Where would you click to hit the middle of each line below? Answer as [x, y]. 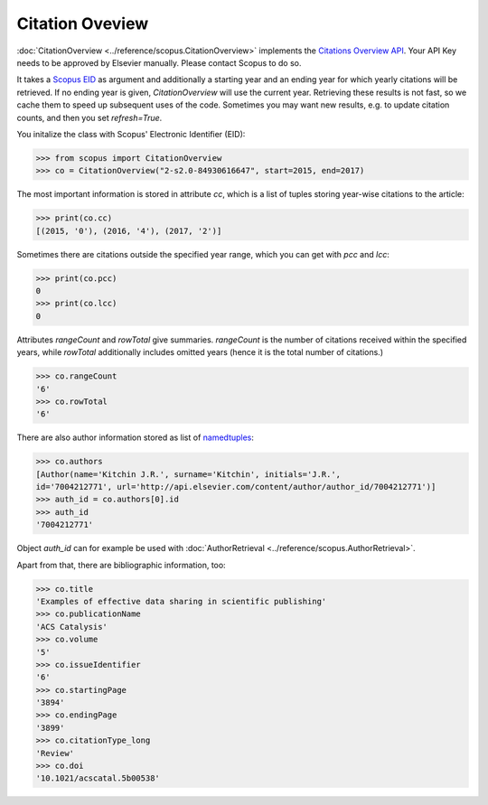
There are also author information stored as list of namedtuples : [136, 437]
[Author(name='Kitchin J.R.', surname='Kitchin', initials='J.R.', [188, 474]
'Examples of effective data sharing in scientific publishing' [181, 601]
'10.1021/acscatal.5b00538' [98, 778]
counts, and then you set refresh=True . [89, 117]
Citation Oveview [83, 23]
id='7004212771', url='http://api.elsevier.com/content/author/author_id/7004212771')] [236, 487]
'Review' [55, 753]
